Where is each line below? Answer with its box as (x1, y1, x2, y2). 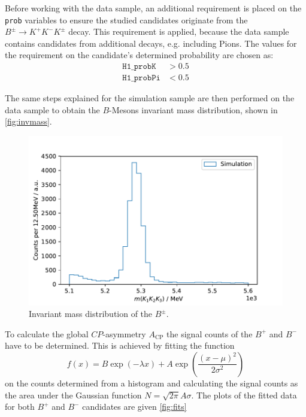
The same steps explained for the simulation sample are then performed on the (5, 92, 295, 104)
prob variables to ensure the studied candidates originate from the (5, 13, 248, 26)
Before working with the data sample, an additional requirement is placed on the (5, 2, 302, 14)
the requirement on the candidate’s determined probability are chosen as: (5, 49, 274, 61)
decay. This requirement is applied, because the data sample (68, 25, 289, 38)
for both (5, 400, 35, 413)
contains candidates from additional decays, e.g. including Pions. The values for (5, 37, 297, 49)
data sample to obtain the (5, 103, 100, 116)
